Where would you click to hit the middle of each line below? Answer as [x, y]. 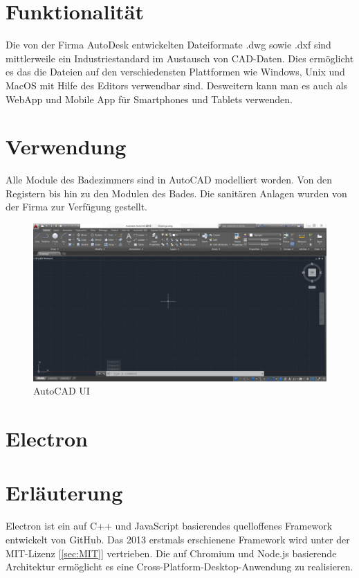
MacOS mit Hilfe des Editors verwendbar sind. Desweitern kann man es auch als [177, 85]
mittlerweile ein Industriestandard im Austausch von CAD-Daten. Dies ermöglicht [180, 58]
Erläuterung [64, 493]
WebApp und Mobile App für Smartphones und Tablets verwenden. [149, 99]
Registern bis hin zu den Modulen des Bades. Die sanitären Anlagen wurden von [176, 193]
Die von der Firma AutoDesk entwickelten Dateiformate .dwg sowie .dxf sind [168, 45]
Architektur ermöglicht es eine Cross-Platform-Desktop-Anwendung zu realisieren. [179, 567]
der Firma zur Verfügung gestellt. [77, 207]
